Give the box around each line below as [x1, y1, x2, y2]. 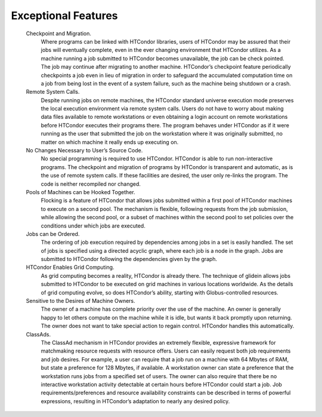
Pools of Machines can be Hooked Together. [26, 188, 135, 195]
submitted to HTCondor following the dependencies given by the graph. [41, 256, 218, 263]
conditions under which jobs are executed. [41, 222, 145, 229]
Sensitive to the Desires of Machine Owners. [26, 298, 135, 305]
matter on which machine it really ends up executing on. [41, 138, 179, 146]
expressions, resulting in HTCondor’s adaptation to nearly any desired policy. [41, 397, 230, 404]
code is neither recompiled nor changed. [41, 180, 141, 188]
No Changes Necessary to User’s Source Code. [26, 147, 143, 154]
